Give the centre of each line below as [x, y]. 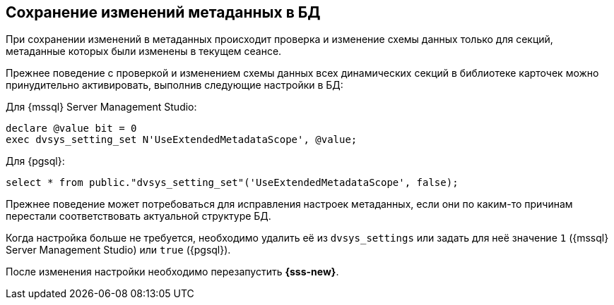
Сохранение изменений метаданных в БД [163, 12]
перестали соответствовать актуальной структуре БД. [138, 216]
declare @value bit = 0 [71, 129]
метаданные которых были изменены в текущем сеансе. [144, 51]
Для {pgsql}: [35, 161]
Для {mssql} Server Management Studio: [101, 107]
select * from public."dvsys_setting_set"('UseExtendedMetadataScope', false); [232, 183]
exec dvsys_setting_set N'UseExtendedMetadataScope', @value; [182, 140]
